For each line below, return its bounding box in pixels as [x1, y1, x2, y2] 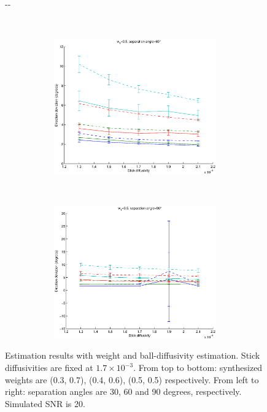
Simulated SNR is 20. [5, 397, 85, 410]
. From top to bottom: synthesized [133, 361, 263, 373]
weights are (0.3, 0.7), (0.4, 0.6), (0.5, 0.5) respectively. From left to [5, 373, 259, 386]
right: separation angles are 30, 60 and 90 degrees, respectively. [5, 385, 242, 398]
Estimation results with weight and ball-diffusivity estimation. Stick [5, 349, 260, 362]
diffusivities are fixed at [5, 361, 93, 373]
